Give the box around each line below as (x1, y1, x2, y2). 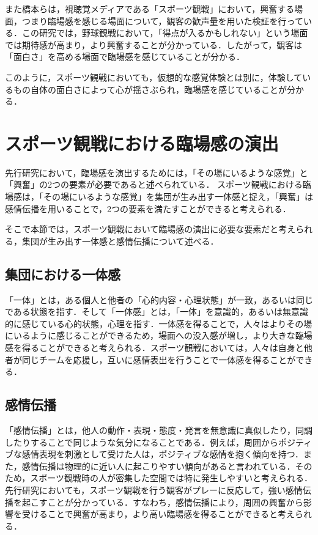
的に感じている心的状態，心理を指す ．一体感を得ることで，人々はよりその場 (5, 317, 312, 330)
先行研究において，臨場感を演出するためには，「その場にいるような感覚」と (5, 166, 308, 179)
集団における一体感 (5, 264, 120, 283)
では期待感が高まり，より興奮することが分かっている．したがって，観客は (5, 38, 303, 51)
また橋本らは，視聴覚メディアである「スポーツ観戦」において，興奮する (5, 2, 295, 15)
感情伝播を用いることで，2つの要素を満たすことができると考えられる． (5, 202, 291, 215)
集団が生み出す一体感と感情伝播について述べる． (21, 234, 219, 247)
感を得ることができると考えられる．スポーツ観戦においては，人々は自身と (5, 341, 304, 354)
